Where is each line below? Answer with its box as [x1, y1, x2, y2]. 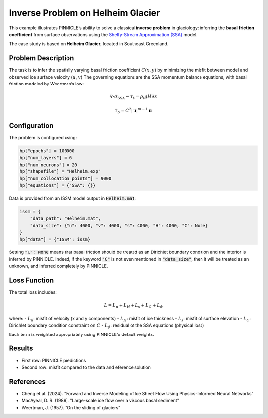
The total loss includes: [9, 289, 57, 295]
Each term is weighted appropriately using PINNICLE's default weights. [9, 331, 154, 337]
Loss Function [9, 276, 54, 285]
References [9, 377, 46, 386]
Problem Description [9, 54, 74, 62]
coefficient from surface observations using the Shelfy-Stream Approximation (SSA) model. [9, 31, 198, 37]
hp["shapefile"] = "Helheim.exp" [19, 169, 101, 174]
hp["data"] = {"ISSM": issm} [19, 237, 91, 242]
